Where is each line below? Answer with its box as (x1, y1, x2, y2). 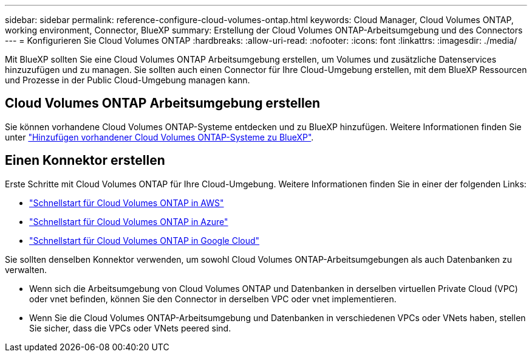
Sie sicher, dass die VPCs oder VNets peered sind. (29, 322, 231, 333)
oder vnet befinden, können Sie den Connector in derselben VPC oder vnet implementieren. (29, 293, 397, 304)
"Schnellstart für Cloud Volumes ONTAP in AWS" (29, 197, 224, 208)
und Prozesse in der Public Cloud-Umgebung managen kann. (5, 75, 250, 85)
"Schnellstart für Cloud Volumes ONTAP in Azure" (29, 216, 228, 227)
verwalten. (5, 264, 47, 275)
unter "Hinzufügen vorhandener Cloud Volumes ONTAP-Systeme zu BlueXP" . (5, 131, 314, 142)
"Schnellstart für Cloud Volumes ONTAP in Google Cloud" (29, 235, 260, 246)
